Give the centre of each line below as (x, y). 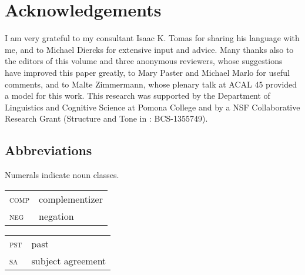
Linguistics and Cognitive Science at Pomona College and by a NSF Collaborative (152, 107)
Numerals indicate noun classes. (62, 175)
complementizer (71, 199)
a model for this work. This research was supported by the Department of (138, 95)
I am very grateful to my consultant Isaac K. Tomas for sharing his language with (152, 38)
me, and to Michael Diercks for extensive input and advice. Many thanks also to (149, 49)
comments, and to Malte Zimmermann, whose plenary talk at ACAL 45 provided (151, 84)
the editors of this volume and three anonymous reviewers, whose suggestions (144, 61)
